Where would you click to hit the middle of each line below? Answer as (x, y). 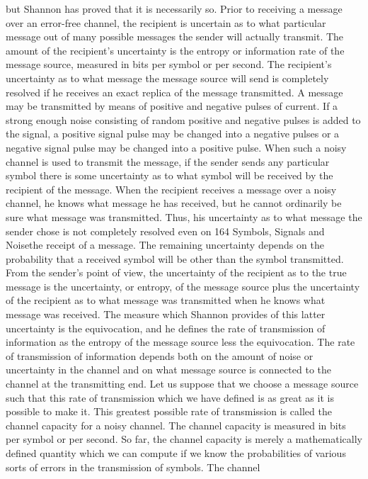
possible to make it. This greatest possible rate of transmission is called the (169, 411)
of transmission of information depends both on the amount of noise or (160, 355)
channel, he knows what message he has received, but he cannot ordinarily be (174, 203)
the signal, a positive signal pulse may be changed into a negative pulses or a (173, 134)
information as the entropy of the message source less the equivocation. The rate (180, 342)
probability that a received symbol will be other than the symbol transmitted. (175, 258)
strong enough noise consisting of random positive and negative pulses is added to (183, 119)
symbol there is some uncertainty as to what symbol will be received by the (169, 175)
